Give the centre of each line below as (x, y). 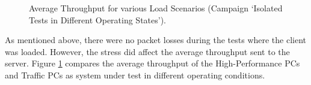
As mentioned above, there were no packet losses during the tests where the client (156, 40)
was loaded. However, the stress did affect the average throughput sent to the (147, 51)
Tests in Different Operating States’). (98, 19)
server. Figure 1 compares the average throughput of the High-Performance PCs (152, 63)
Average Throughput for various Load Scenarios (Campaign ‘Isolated (156, 8)
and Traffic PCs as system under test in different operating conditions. (135, 75)
